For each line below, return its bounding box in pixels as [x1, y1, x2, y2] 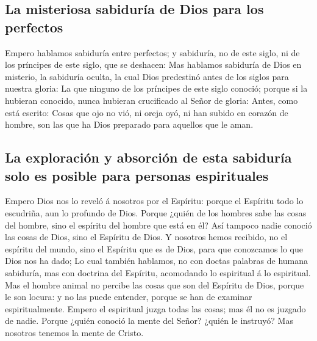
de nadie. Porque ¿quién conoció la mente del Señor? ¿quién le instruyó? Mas [5, 314, 293, 327]
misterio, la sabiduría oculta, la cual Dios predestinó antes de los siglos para [5, 70, 289, 82]
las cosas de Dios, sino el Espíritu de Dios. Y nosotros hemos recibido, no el [5, 230, 288, 243]
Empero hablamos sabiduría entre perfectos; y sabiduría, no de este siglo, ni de [5, 46, 300, 59]
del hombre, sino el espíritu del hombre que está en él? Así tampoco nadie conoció [5, 218, 312, 231]
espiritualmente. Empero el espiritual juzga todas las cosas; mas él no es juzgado [5, 302, 306, 315]
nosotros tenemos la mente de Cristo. [5, 326, 144, 339]
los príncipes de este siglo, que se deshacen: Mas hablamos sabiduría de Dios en [5, 58, 302, 71]
